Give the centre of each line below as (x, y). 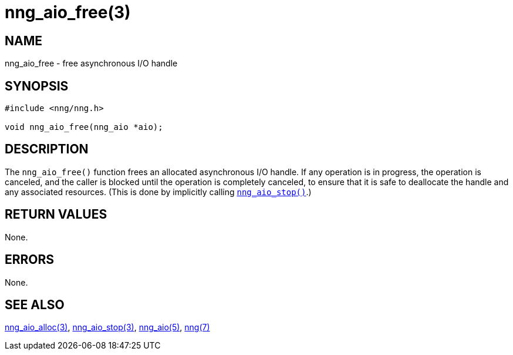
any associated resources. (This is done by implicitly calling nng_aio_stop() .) (158, 192)
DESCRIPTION (47, 149)
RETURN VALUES (56, 215)
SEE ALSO (35, 304)
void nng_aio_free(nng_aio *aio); (84, 127)
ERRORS (30, 260)
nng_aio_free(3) (68, 12)
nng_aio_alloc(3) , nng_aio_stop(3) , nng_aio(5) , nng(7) (107, 327)
